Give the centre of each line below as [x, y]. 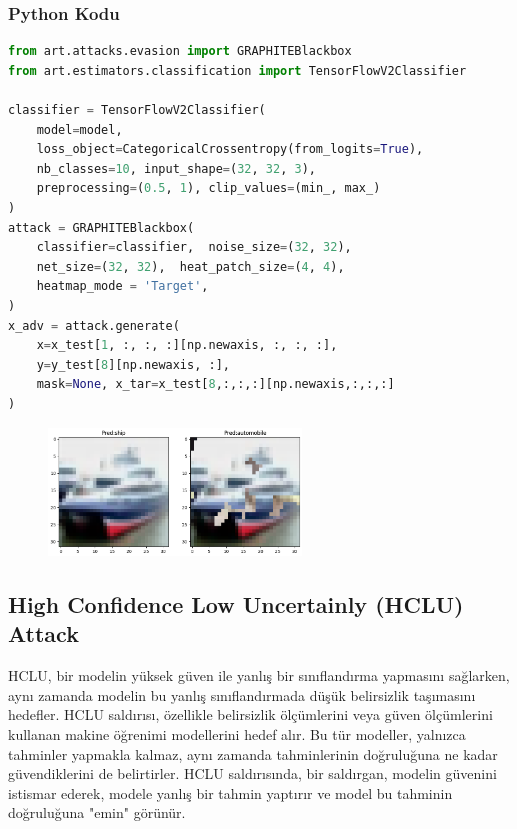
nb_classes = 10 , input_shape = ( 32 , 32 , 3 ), [176, 168]
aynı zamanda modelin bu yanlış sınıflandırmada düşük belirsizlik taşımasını [242, 694]
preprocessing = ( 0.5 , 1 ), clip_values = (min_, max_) [208, 188]
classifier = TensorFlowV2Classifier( [137, 110]
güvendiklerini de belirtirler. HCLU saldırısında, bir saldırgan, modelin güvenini [252, 773]
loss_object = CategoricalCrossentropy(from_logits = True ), [230, 149]
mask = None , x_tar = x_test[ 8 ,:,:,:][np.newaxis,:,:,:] [215, 384]
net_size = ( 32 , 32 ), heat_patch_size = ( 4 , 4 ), [190, 266]
